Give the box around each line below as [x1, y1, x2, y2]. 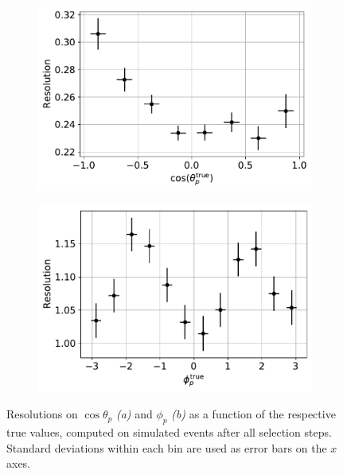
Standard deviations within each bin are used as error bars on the [6, 439, 327, 456]
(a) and [115, 406, 153, 422]
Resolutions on [6, 406, 78, 422]
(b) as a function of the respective [171, 406, 336, 422]
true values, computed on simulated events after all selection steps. [6, 423, 332, 440]
